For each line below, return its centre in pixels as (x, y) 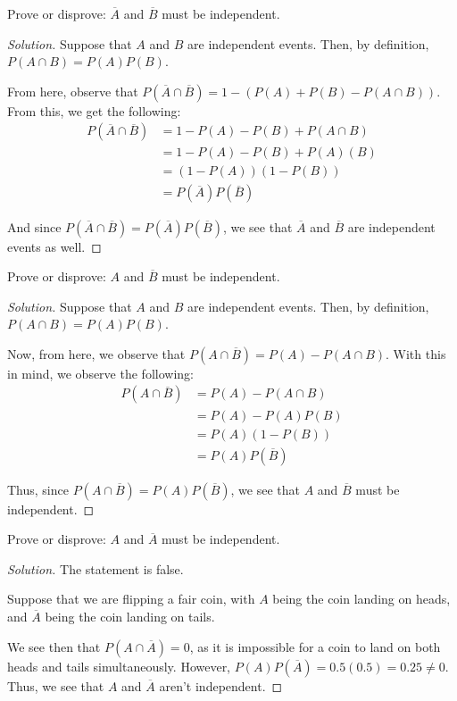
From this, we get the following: (94, 110)
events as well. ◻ (54, 246)
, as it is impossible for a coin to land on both (315, 646)
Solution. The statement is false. (96, 568)
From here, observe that (73, 91)
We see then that (54, 646)
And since (34, 226)
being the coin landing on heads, (361, 599)
